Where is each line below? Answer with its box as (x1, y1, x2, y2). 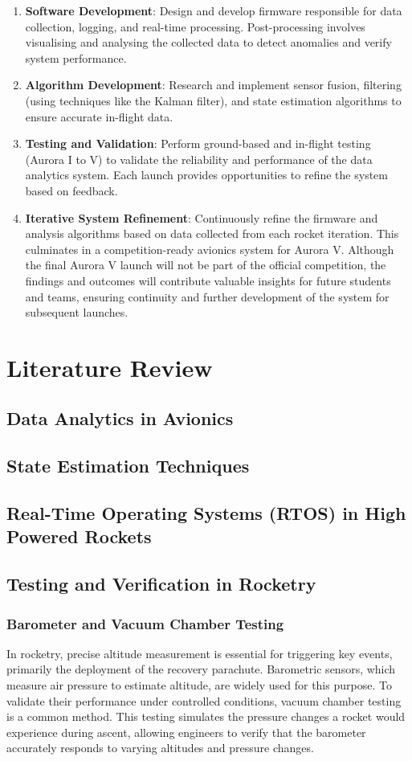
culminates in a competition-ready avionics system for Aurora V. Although (25, 240, 394, 257)
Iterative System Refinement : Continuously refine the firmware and (25, 209, 378, 226)
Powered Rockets (6, 524, 152, 549)
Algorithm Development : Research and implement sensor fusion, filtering (25, 76, 402, 93)
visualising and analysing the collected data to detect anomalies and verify (25, 34, 392, 51)
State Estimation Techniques (6, 453, 250, 478)
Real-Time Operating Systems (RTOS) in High (6, 501, 406, 526)
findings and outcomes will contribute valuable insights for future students (25, 272, 391, 288)
